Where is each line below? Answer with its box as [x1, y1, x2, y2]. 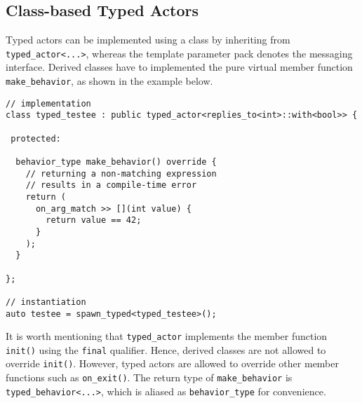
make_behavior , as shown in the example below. [6, 74, 213, 88]
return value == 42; [46, 215, 142, 226]
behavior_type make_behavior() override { [15, 156, 217, 167]
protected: [11, 133, 61, 144]
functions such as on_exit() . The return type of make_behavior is [6, 370, 293, 385]
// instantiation [6, 296, 86, 307]
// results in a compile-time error [25, 180, 197, 191]
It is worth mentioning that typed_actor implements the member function [6, 329, 328, 343]
